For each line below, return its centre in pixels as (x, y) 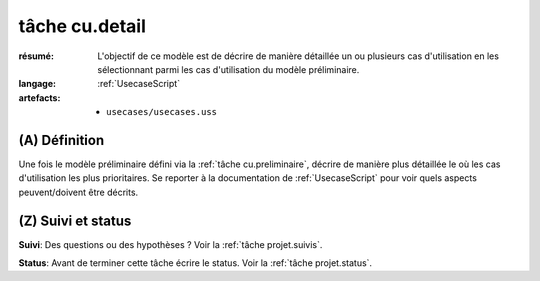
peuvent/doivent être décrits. (78, 192)
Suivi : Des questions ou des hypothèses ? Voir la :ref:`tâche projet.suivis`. (170, 244)
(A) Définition (61, 140)
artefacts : (39, 97)
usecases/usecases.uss (162, 112)
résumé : (36, 56)
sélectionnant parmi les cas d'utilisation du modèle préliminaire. (228, 69)
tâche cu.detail (82, 26)
